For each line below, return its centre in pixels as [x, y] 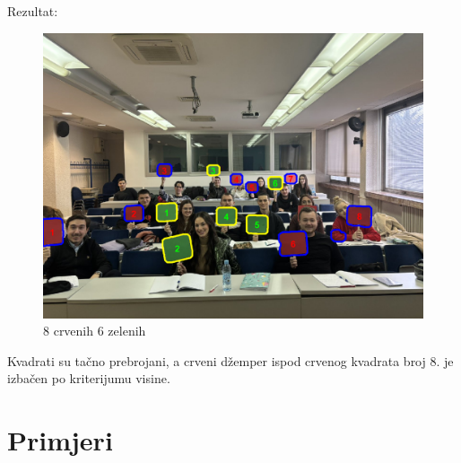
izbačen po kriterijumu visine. [89, 378]
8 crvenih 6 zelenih [95, 331]
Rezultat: [33, 11]
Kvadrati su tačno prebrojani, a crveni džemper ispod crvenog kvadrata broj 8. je [230, 360]
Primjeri [60, 440]
